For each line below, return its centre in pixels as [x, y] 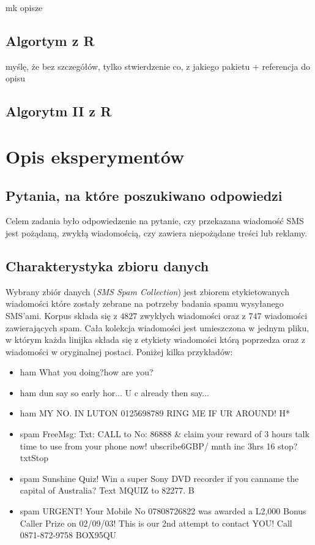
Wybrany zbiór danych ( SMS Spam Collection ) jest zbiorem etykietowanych [147, 291]
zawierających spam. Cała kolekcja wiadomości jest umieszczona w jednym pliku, [157, 327]
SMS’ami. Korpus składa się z [61, 315]
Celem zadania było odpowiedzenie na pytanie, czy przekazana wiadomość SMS [155, 221]
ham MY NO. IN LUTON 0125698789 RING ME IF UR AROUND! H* [155, 413]
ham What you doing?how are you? [87, 372]
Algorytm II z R [59, 111]
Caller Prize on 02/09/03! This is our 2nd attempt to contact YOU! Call [156, 523]
